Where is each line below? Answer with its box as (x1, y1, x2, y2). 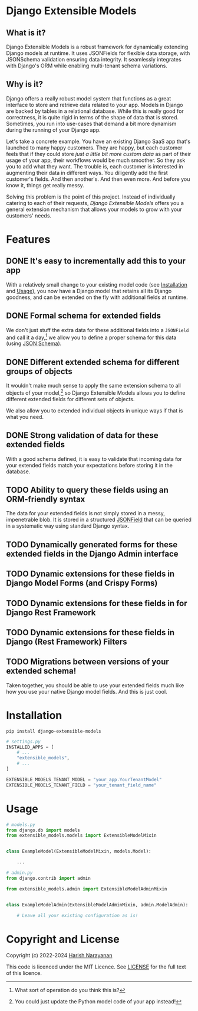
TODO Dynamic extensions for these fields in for (6, 598, 187, 608)
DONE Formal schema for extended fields (6, 311, 161, 321)
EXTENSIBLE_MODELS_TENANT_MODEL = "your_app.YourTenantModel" (6, 776, 162, 782)
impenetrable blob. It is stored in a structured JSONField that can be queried (6, 516, 192, 524)
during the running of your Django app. (6, 126, 101, 134)
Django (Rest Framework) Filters (6, 636, 128, 646)
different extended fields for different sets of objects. (6, 395, 135, 402)
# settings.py (6, 739, 41, 745)
